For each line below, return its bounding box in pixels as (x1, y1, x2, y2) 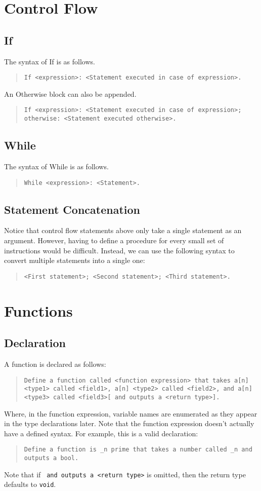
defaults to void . (4, 479, 56, 489)
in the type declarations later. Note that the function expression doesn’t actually (4, 418, 254, 429)
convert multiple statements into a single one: (4, 255, 145, 266)
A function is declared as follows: (4, 359, 106, 369)
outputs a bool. (24, 455, 79, 462)
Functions (4, 300, 73, 321)
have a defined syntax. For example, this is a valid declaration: (4, 428, 198, 438)
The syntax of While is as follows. (4, 161, 109, 171)
